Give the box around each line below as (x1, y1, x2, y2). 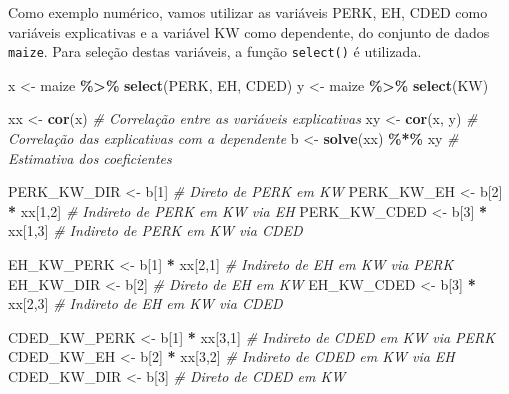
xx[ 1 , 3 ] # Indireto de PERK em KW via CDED (8, 220, 303, 241)
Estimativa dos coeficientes (8, 147, 172, 168)
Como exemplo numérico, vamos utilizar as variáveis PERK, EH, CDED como (8, 2, 488, 22)
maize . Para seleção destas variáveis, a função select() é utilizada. (8, 41, 422, 62)
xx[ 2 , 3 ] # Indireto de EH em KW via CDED (8, 293, 283, 314)
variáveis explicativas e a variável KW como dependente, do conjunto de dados (8, 21, 490, 42)
